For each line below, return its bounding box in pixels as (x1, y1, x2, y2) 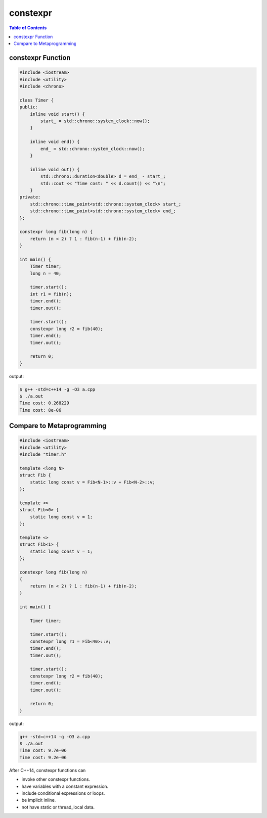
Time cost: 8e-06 (19, 407, 62, 413)
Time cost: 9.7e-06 (19, 748, 67, 753)
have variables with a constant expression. (21, 783, 109, 789)
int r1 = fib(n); (30, 291, 72, 297)
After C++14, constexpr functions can (9, 767, 86, 773)
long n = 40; (30, 270, 62, 276)
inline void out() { (30, 166, 80, 172)
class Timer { (19, 97, 54, 103)
